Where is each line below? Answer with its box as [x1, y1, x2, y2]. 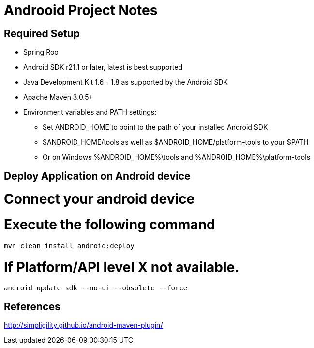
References [4, 300, 60, 313]
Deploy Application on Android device [4, 169, 191, 182]
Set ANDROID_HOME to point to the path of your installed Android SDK [43, 123, 268, 132]
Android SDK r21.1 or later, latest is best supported [23, 63, 183, 72]
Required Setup [4, 27, 80, 40]
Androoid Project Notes [4, 2, 158, 18]
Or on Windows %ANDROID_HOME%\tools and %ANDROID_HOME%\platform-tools [43, 153, 311, 162]
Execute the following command [4, 216, 215, 233]
